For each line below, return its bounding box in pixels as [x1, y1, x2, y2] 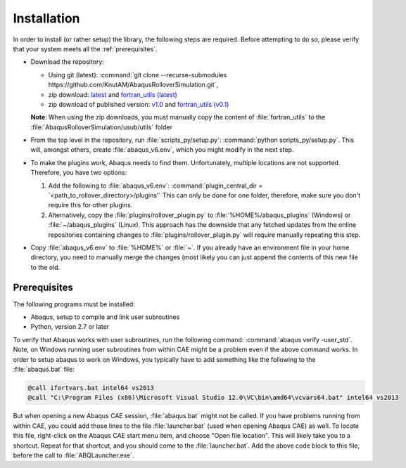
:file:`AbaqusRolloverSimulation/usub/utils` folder [30, 123, 172, 131]
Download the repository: [30, 58, 105, 66]
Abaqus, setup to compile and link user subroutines [30, 313, 180, 321]
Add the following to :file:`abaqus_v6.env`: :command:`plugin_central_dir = [48, 181, 263, 190]
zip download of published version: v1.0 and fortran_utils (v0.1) [48, 100, 229, 108]
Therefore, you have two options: [30, 169, 127, 177]
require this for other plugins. [48, 201, 133, 209]
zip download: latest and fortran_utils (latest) [48, 90, 177, 98]
